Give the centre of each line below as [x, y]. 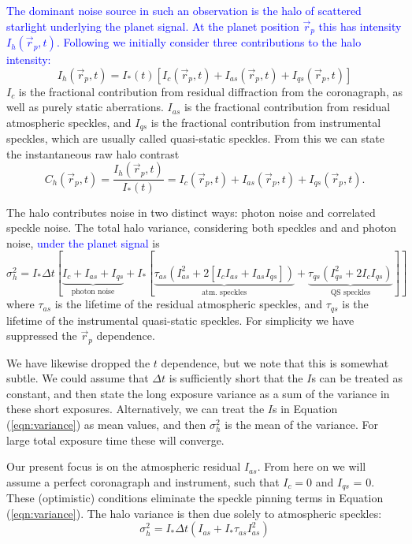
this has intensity [360, 26]
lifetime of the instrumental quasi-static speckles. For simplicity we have [180, 320]
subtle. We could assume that [78, 378]
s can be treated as [357, 378]
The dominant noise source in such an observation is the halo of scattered [184, 10]
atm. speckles [225, 292]
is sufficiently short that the [236, 378]
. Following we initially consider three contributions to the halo [209, 42]
